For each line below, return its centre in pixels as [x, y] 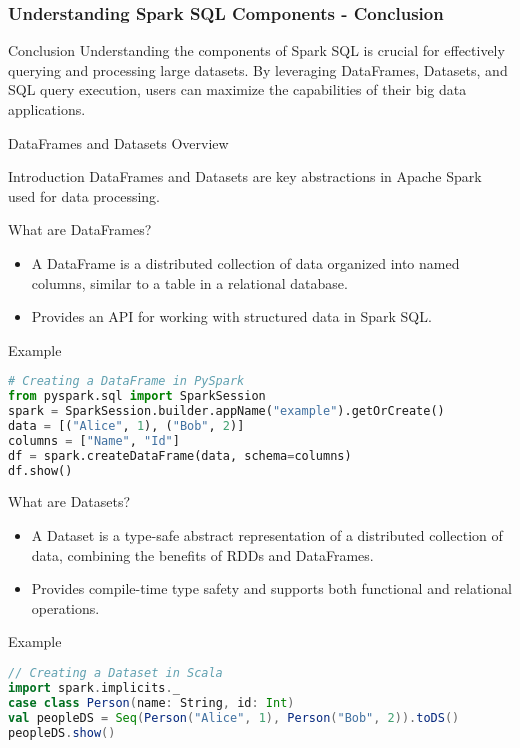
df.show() [40, 470]
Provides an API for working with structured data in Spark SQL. [231, 316]
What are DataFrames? [80, 229]
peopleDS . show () [62, 732]
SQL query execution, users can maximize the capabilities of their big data [237, 89]
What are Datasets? [69, 501]
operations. [65, 607]
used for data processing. [84, 195]
